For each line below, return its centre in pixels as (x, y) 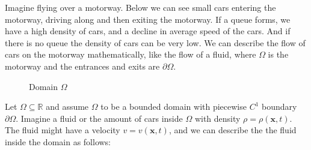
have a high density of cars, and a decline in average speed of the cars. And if (148, 31)
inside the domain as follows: (58, 141)
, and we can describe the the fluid (232, 130)
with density (217, 118)
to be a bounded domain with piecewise (174, 106)
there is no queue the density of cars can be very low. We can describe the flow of (155, 42)
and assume (67, 106)
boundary (279, 106)
